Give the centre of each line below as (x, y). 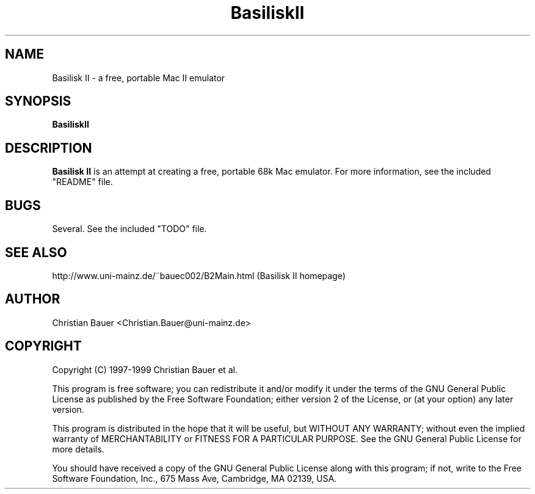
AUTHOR (33, 299)
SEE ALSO (36, 252)
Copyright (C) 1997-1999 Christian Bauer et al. (145, 369)
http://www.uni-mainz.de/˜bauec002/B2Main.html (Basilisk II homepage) (199, 275)
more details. (78, 449)
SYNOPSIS (38, 101)
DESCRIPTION (49, 148)
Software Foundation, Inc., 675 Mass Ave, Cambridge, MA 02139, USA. (195, 478)
